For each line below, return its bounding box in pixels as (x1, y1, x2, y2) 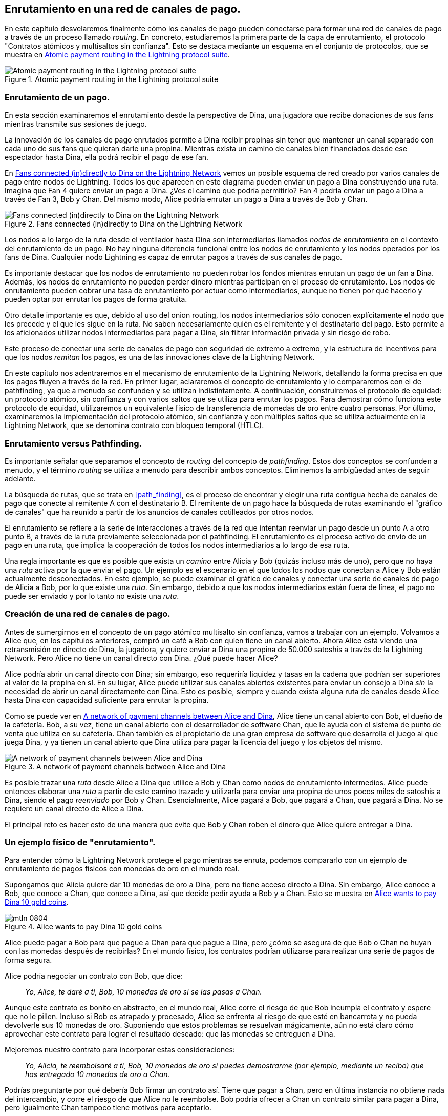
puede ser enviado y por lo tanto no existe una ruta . (5, 591, 179, 600)
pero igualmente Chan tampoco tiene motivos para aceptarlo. (5, 1103, 211, 1112)
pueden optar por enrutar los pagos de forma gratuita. (5, 295, 187, 304)
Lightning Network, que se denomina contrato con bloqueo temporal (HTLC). (5, 421, 264, 430)
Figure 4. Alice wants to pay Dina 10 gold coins (5, 922, 162, 931)
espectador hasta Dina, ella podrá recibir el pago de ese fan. (5, 153, 209, 162)
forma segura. (5, 956, 52, 965)
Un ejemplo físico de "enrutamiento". (5, 837, 156, 848)
